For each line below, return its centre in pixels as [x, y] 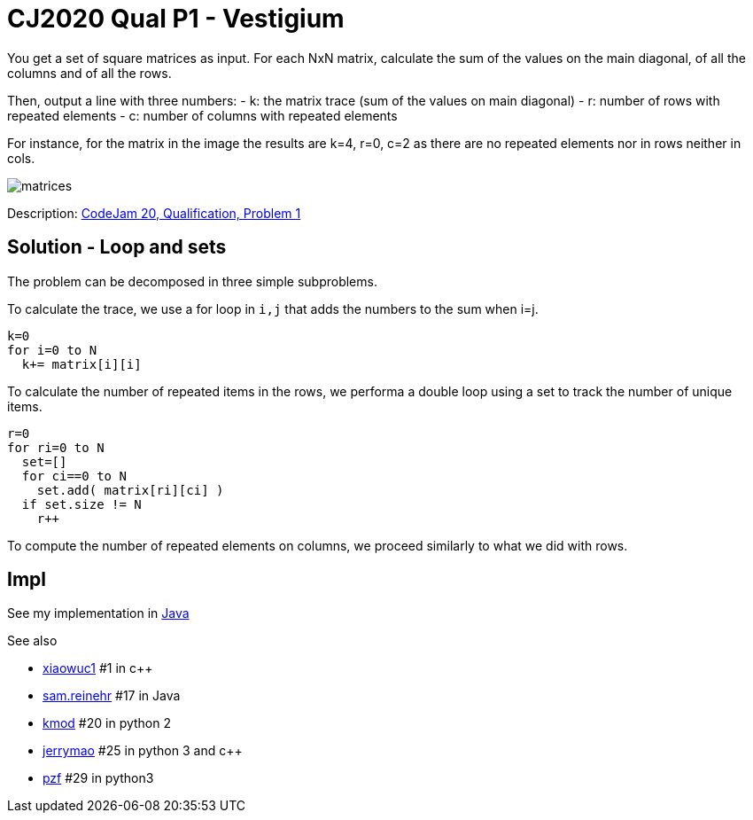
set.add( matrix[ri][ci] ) [130, 490]
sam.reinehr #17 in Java [112, 696]
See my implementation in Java [98, 613]
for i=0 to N [52, 350]
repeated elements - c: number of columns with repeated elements [202, 115]
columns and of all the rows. [89, 73]
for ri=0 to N [56, 447]
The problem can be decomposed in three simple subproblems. [192, 281]
